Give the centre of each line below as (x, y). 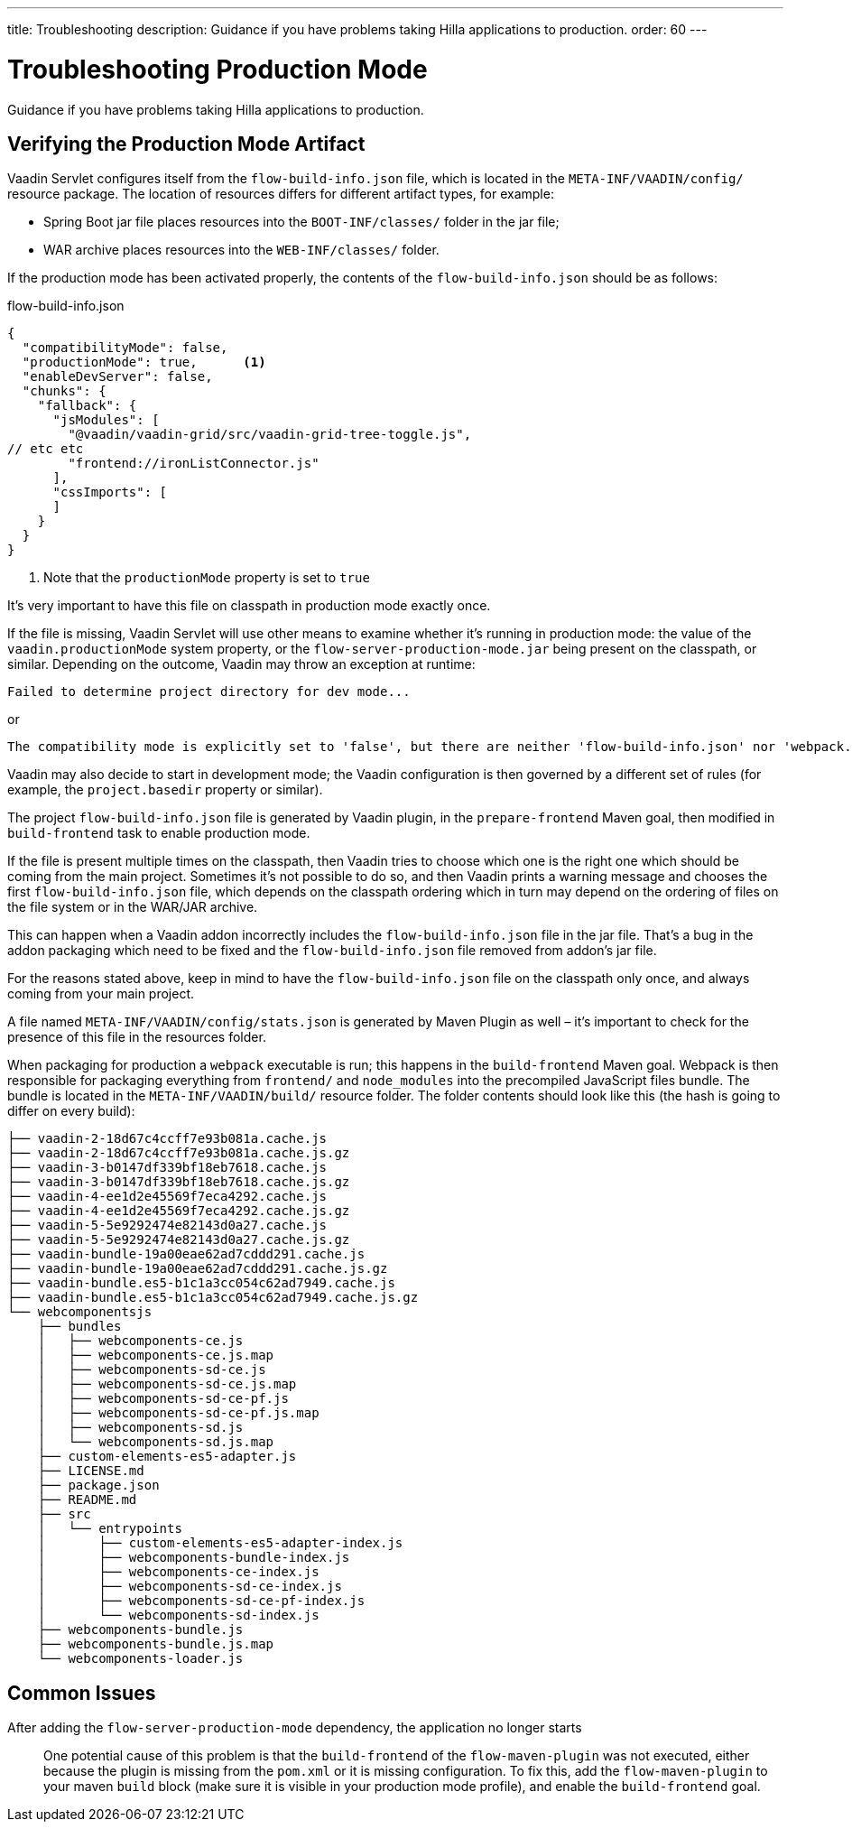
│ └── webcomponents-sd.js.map (156, 1442)
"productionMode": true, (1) (144, 362)
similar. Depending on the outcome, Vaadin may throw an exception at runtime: (241, 664)
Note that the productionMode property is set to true (207, 578)
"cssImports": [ (110, 492)
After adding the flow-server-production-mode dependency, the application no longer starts (295, 1728)
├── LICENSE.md (91, 1471)
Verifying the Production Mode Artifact (186, 144)
